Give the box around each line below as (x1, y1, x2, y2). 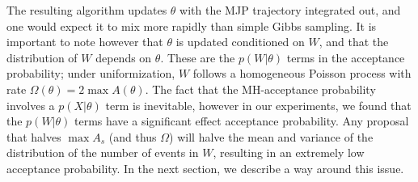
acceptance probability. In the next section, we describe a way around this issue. (6, 159, 404, 176)
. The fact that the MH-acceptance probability (145, 80, 376, 97)
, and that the (319, 33, 389, 50)
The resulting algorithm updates (6, 2, 167, 18)
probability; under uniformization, (6, 65, 175, 82)
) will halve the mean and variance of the (169, 128, 374, 145)
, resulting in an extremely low (213, 144, 365, 161)
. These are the (160, 49, 235, 66)
